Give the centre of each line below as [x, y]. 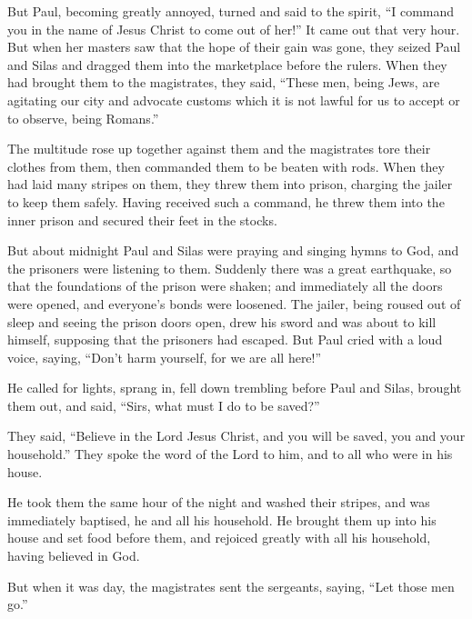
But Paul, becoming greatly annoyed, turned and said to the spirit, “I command [231, 11]
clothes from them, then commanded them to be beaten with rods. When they [226, 166]
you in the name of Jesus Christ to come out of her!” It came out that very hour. [234, 29]
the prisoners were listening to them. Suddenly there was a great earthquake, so [230, 268]
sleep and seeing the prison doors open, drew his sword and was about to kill [222, 321]
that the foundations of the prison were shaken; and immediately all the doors [225, 286]
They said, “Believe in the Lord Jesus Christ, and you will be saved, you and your [236, 436]
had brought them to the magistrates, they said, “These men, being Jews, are [224, 82]
